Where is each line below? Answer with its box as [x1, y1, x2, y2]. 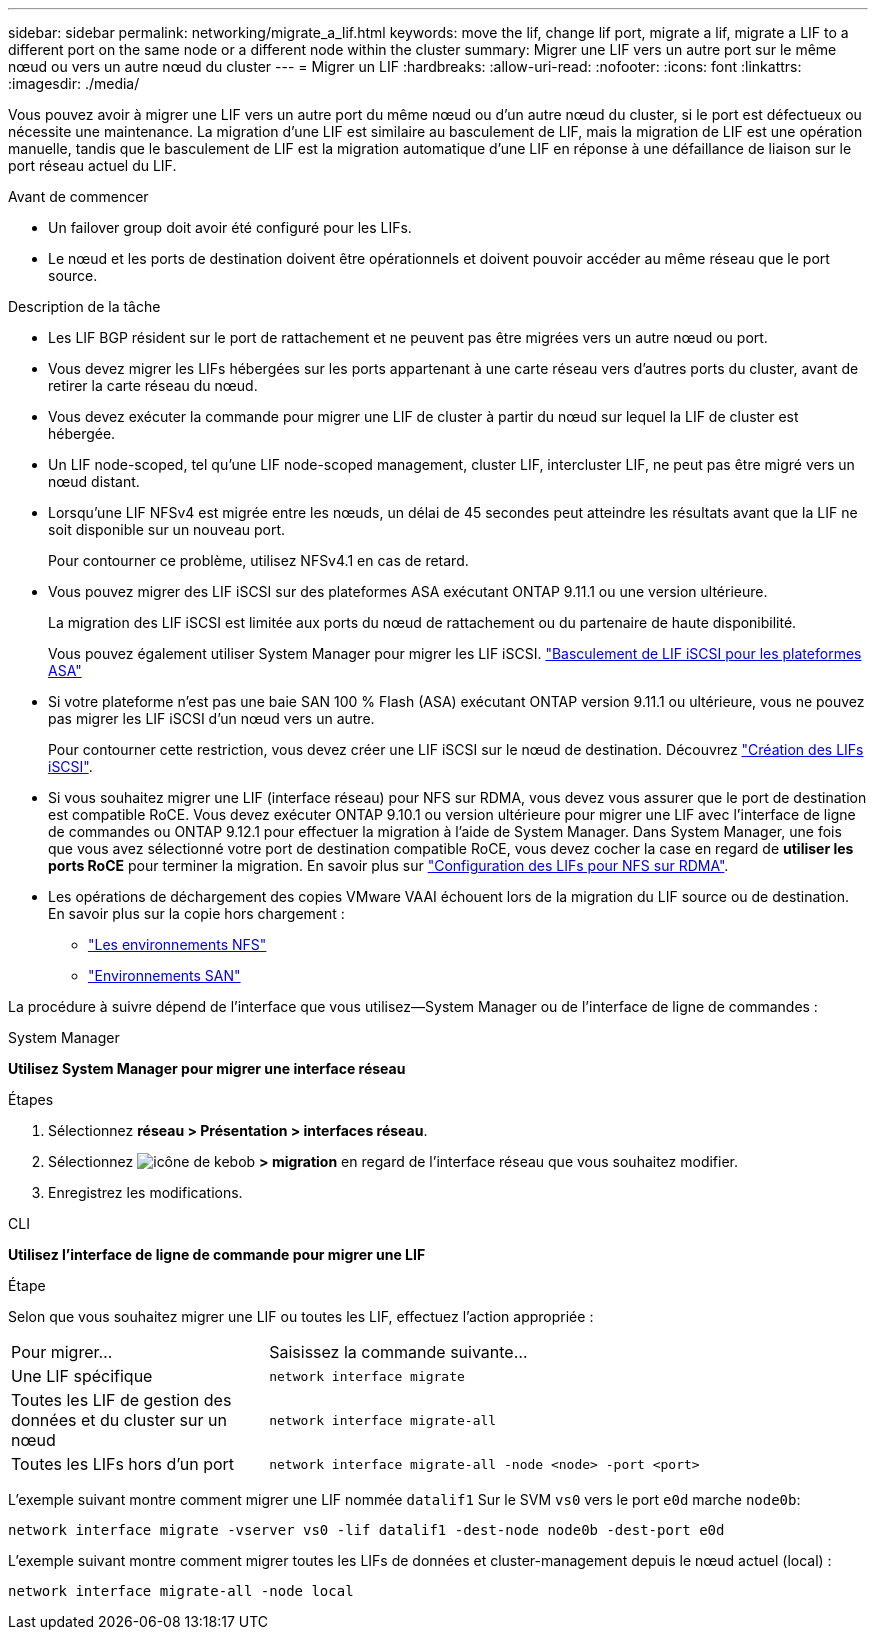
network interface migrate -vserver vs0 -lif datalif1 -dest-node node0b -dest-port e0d [8, 1522, 725, 1538]
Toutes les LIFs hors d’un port [11, 1454, 235, 1474]
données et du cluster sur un [11, 1410, 227, 1430]
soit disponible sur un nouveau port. [48, 521, 286, 538]
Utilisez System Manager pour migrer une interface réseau [8, 1060, 406, 1077]
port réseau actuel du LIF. [8, 157, 177, 174]
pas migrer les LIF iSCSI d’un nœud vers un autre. [48, 710, 375, 727]
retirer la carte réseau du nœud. [48, 377, 258, 394]
